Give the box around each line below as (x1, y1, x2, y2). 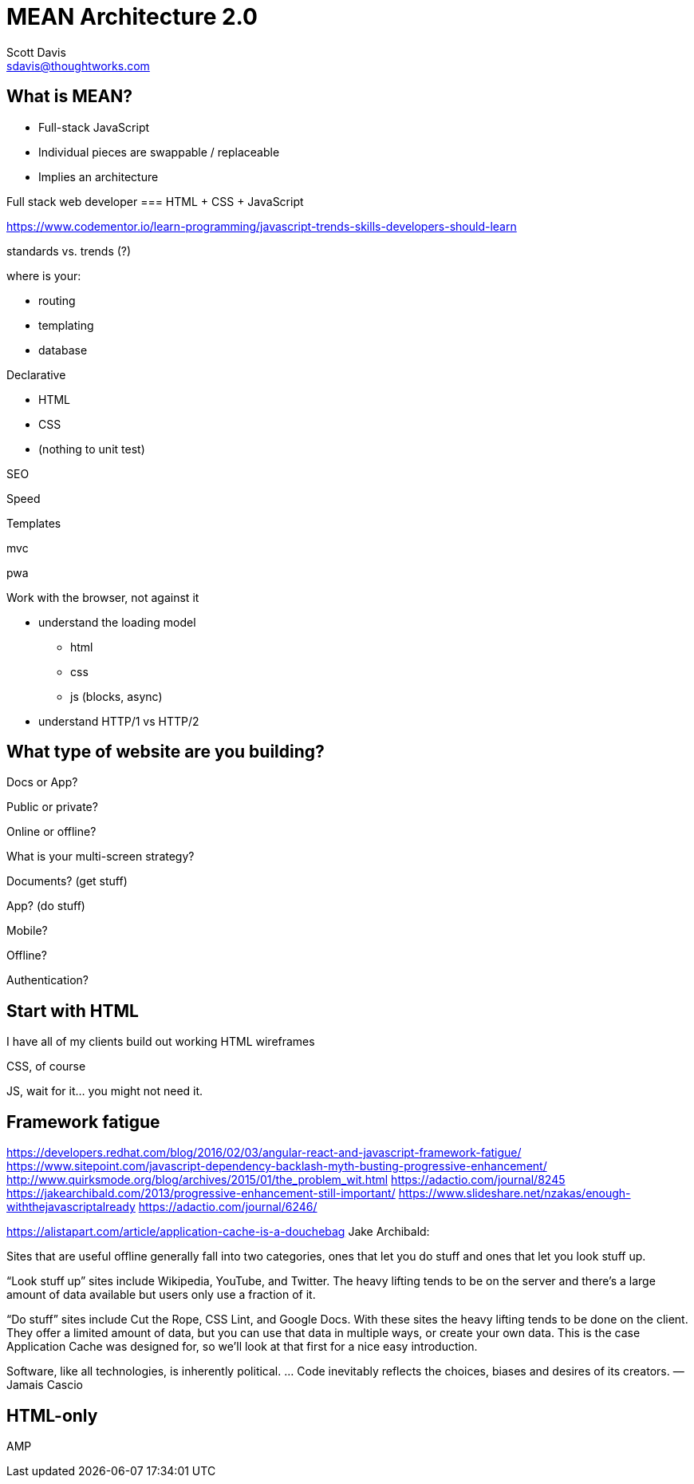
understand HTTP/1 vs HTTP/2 (38, 714, 199, 728)
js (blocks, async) (70, 689, 163, 703)
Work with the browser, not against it (6, 590, 199, 604)
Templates (6, 516, 61, 530)
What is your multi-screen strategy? (6, 849, 195, 864)
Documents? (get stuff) (6, 874, 128, 888)
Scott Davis (6, 45, 66, 59)
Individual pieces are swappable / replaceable (38, 144, 280, 159)
